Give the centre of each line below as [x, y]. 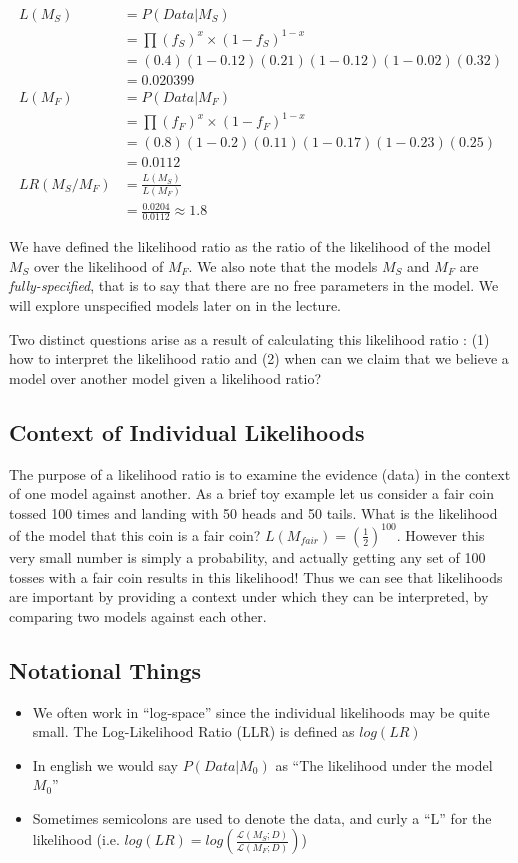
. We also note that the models [283, 265]
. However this [440, 534]
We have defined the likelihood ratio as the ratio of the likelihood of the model [250, 246]
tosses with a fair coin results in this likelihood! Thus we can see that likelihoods [256, 576]
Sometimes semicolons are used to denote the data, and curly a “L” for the [262, 817]
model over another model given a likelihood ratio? [165, 377]
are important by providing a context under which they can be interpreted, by [249, 596]
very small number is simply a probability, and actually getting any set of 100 [247, 556]
